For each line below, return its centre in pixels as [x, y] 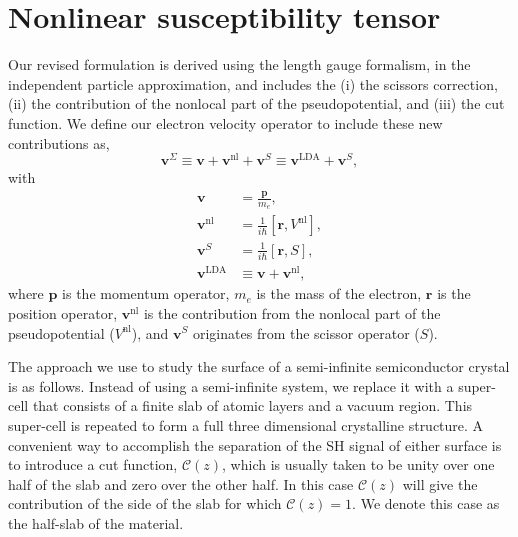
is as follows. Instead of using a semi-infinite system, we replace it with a [231, 385]
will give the [440, 483]
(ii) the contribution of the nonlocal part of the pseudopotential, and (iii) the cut [256, 103]
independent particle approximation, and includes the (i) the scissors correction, [253, 83]
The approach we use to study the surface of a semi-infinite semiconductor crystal [259, 366]
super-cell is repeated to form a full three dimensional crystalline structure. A [246, 424]
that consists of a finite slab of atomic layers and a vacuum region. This [252, 405]
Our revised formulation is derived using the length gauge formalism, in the [239, 64]
